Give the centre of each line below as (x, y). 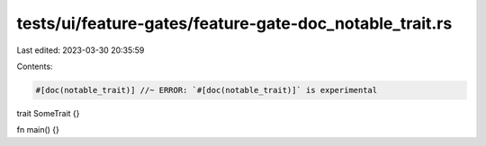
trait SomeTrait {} (48, 113)
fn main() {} (38, 130)
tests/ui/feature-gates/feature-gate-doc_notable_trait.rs (234, 23)
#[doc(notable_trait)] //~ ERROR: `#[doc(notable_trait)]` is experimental (207, 90)
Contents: (35, 66)
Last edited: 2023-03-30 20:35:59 (81, 50)
